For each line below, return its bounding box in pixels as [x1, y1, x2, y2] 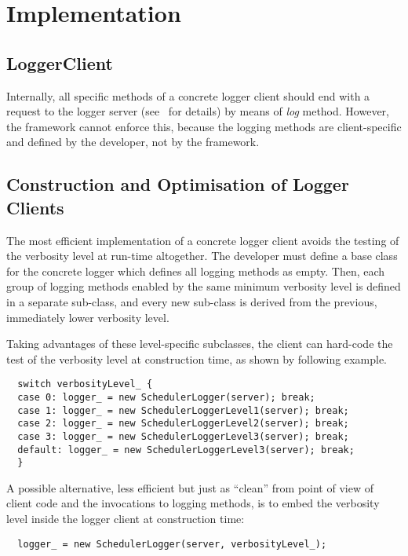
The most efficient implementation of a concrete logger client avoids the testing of [6, 232, 399, 248]
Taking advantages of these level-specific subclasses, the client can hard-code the [6, 335, 393, 352]
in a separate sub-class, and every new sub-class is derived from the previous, [6, 293, 377, 309]
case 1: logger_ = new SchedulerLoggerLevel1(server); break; [17, 404, 349, 416]
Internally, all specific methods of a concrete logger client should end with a [6, 87, 370, 104]
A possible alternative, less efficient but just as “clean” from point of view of [6, 479, 373, 496]
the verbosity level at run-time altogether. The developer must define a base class [6, 247, 398, 264]
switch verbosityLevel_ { [17, 379, 153, 390]
